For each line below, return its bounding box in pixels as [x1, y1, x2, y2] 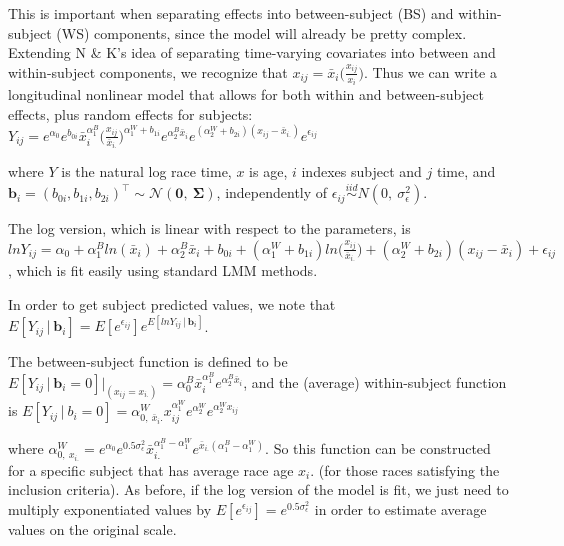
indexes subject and [301, 161, 422, 182]
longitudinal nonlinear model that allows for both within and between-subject [8, 84, 484, 105]
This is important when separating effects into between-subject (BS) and [8, 3, 454, 23]
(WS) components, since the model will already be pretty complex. [56, 22, 467, 43]
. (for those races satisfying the [310, 459, 500, 480]
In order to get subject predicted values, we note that [8, 293, 336, 314]
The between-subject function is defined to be [8, 351, 288, 372]
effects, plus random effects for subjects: [8, 103, 253, 124]
